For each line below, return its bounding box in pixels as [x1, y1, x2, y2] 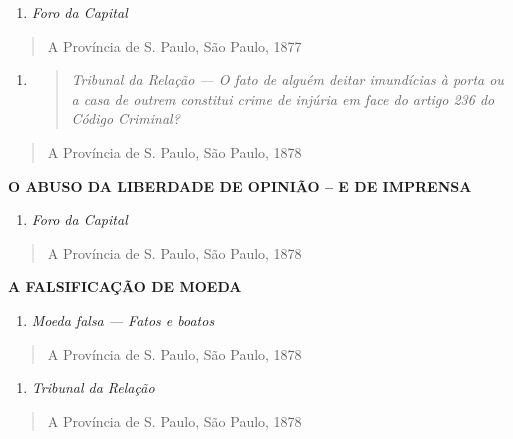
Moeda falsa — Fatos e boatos [31, 309, 215, 330]
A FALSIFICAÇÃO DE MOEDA [8, 276, 242, 297]
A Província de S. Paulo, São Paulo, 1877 [47, 35, 302, 56]
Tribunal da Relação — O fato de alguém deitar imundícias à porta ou [71, 69, 504, 90]
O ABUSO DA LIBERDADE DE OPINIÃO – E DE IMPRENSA [8, 175, 472, 196]
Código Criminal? [71, 108, 180, 129]
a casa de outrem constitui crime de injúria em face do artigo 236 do [71, 88, 495, 109]
